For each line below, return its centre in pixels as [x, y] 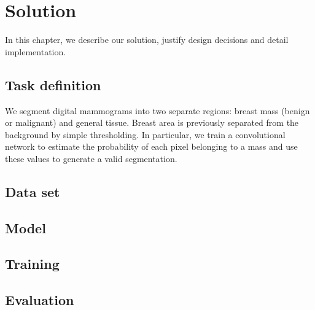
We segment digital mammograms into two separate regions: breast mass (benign [157, 110]
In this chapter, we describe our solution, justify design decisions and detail [147, 40]
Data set [33, 191]
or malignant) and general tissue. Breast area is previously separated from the [152, 122]
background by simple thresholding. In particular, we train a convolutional [145, 134]
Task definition [53, 84]
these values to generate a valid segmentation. [91, 158]
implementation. [36, 51]
